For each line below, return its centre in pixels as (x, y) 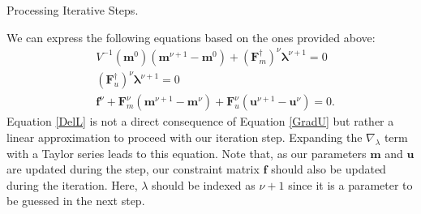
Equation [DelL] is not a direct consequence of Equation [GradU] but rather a (200, 121)
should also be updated (329, 169)
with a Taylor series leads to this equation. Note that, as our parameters (187, 153)
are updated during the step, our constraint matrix (133, 169)
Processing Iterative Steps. (73, 10)
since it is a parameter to (350, 184)
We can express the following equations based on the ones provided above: (191, 37)
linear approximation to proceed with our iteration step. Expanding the (185, 137)
